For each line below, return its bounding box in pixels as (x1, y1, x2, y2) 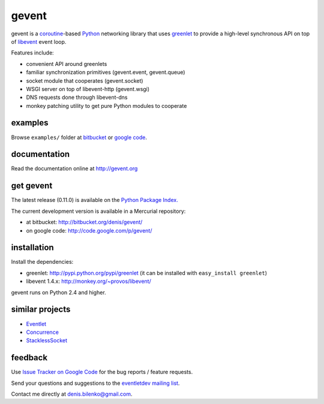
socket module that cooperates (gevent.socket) (26, 77, 143, 84)
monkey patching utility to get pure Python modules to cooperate (26, 102, 187, 109)
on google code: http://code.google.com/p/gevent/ (26, 227, 152, 234)
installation (11, 243, 54, 253)
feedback (11, 352, 48, 363)
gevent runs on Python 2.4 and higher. (11, 288, 106, 296)
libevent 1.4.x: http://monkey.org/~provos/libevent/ (26, 278, 151, 285)
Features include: (11, 49, 54, 56)
